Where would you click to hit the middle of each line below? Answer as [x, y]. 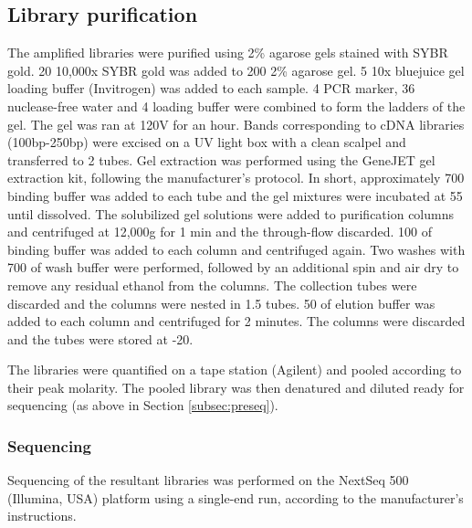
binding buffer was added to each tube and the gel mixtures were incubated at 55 [235, 195]
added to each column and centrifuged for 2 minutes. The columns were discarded [236, 321]
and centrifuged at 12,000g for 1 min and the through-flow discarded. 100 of [220, 232]
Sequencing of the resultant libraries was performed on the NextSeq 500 [208, 480]
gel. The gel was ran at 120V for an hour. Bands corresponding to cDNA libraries [236, 124]
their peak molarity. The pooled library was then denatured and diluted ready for [236, 387]
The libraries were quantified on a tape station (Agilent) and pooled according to [235, 370]
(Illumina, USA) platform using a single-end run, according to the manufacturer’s [236, 497]
